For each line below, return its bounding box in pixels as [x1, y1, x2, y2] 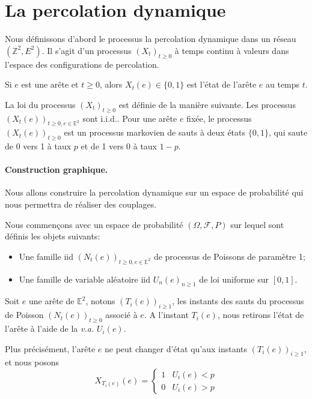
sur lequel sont [230, 218, 284, 230]
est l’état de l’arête [186, 78, 257, 91]
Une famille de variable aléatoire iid [19, 272, 151, 285]
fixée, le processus [186, 112, 252, 124]
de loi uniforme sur [199, 272, 269, 285]
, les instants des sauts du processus [172, 295, 304, 307]
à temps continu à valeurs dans [174, 44, 289, 56]
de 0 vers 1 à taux [5, 140, 72, 152]
